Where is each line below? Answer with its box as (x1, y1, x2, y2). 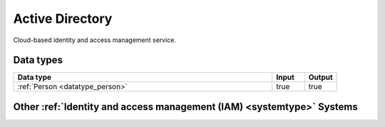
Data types (13, 54, 63, 66)
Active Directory (13, 11, 113, 26)
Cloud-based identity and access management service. (13, 36, 177, 44)
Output (308, 72, 333, 82)
